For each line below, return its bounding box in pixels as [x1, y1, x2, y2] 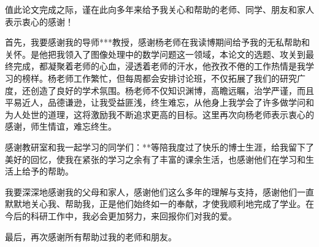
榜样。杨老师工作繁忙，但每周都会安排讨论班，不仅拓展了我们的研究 [21, 71, 297, 84]
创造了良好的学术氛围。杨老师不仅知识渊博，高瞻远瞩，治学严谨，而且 [30, 84, 314, 96]
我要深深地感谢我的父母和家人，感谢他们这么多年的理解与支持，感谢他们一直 [5, 185, 314, 198]
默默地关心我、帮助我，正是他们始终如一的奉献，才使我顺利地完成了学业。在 [5, 197, 314, 210]
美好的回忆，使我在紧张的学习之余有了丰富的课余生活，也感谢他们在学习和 [5, 152, 306, 165]
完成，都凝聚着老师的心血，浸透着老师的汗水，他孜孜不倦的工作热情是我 [13, 60, 306, 73]
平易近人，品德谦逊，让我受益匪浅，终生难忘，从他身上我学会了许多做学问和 [5, 96, 314, 109]
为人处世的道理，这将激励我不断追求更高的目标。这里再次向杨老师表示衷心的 [5, 108, 314, 120]
